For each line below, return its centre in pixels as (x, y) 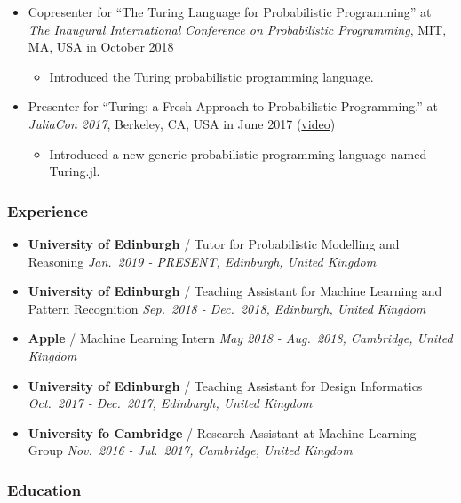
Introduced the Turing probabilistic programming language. (211, 76)
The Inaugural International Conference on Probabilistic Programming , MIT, (237, 29)
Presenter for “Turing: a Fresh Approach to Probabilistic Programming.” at (233, 106)
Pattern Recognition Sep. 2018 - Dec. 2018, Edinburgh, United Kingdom (227, 308)
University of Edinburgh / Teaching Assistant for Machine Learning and (235, 291)
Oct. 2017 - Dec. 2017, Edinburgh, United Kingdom (170, 403)
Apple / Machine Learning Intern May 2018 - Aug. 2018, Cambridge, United (240, 338)
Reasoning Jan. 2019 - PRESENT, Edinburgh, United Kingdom (202, 261)
